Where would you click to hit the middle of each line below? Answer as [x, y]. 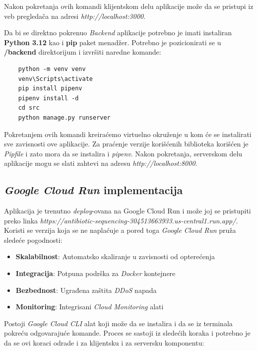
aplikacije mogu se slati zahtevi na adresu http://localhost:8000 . [101, 163]
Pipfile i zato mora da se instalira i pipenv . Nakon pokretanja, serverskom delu [123, 153]
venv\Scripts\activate [55, 79]
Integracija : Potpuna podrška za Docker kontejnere [96, 273]
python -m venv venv [52, 69]
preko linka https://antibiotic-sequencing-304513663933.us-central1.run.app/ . [121, 220]
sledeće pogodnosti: [33, 240]
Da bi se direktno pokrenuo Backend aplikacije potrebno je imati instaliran [118, 33]
